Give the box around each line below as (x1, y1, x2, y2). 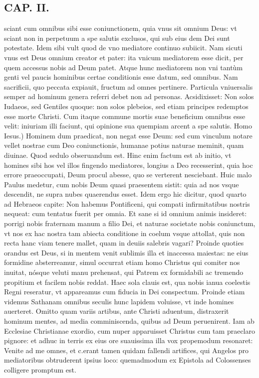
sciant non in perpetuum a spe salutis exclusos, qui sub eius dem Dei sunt (4, 32, 230, 43)
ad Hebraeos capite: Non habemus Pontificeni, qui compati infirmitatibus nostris (4, 198, 250, 209)
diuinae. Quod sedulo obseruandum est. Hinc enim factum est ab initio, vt (4, 149, 232, 160)
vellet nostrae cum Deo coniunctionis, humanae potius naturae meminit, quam (4, 140, 244, 150)
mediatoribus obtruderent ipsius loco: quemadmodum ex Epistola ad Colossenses (4, 355, 251, 365)
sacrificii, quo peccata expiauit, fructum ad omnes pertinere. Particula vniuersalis (4, 81, 253, 92)
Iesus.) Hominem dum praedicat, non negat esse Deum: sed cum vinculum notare (4, 130, 253, 140)
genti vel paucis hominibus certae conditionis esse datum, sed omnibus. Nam (4, 72, 238, 82)
